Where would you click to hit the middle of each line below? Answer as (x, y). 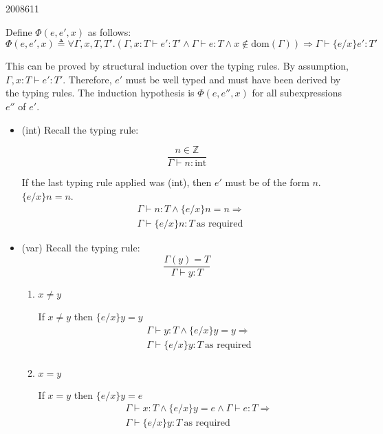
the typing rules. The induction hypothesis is (100, 93)
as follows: (109, 31)
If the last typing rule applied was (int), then (117, 182)
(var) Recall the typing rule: (81, 248)
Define (19, 31)
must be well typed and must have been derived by (233, 79)
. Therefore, (87, 79)
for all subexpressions (297, 93)
